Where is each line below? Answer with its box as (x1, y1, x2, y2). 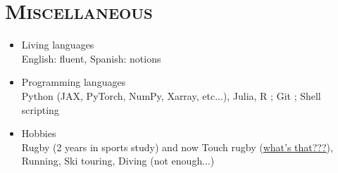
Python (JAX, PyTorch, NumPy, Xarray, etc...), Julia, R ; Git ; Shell (21, 88, 321, 103)
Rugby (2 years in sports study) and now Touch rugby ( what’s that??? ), (21, 139, 333, 154)
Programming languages (21, 75, 126, 89)
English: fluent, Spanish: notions (21, 51, 161, 65)
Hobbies (21, 126, 56, 141)
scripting (21, 102, 59, 117)
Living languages (21, 37, 94, 52)
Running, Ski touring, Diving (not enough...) (21, 153, 215, 168)
